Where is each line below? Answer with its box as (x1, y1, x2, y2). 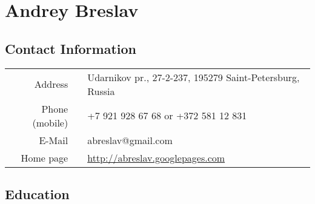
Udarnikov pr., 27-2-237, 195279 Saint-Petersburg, (87, 70, 300, 84)
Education (5, 184, 70, 203)
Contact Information (5, 39, 136, 58)
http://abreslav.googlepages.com (87, 150, 225, 165)
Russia (87, 84, 115, 98)
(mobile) (32, 115, 68, 130)
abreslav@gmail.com (87, 133, 173, 147)
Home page (21, 150, 68, 165)
